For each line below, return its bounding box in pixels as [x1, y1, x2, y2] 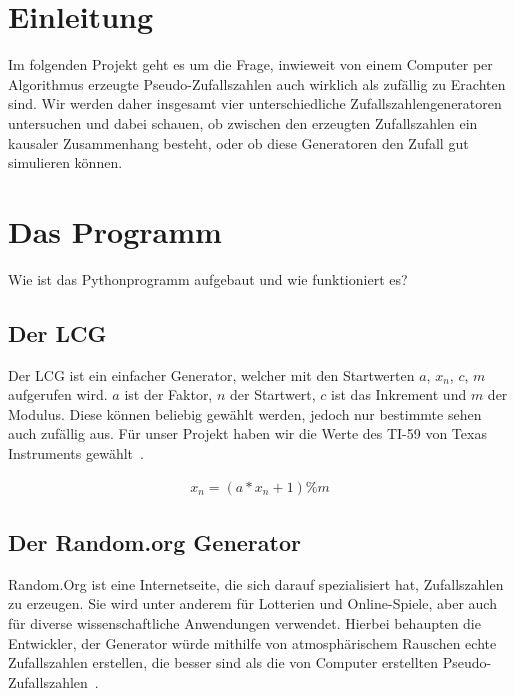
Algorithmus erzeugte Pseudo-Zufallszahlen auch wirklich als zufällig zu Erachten [8, 73, 506, 94]
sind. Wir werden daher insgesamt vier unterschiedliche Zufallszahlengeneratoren [8, 93, 502, 114]
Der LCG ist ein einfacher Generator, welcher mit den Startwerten [8, 364, 415, 385]
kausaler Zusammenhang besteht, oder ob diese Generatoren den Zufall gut [8, 132, 469, 153]
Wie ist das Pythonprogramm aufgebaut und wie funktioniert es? [8, 268, 408, 289]
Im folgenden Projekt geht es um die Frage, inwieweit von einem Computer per [8, 54, 493, 75]
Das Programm [8, 210, 222, 251]
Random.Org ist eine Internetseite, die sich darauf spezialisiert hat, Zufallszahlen [8, 573, 504, 594]
